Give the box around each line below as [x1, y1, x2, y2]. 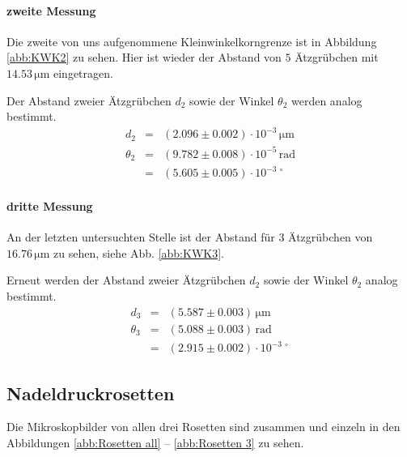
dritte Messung [6, 197, 93, 214]
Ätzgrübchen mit [295, 49, 379, 66]
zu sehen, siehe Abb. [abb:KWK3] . [53, 244, 224, 261]
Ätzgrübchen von [288, 228, 373, 246]
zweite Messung [6, 2, 96, 19]
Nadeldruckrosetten [6, 380, 175, 405]
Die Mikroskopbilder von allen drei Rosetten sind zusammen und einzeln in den [6, 418, 401, 435]
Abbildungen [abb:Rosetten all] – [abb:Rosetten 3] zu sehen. [6, 434, 304, 451]
